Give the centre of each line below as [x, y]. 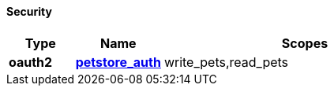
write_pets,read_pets [226, 62]
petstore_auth [118, 62]
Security [29, 11]
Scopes [305, 43]
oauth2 [31, 62]
